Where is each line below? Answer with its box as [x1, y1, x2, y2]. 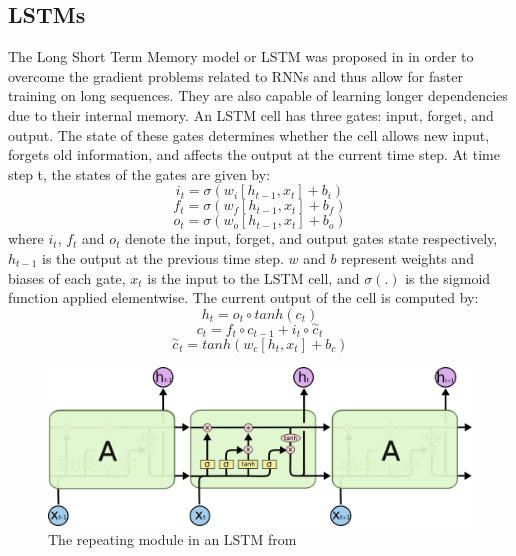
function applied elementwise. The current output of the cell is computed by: [8, 287, 479, 308]
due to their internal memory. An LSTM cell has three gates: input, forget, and [8, 104, 494, 125]
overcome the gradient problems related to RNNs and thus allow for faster [8, 65, 463, 86]
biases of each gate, [8, 267, 126, 288]
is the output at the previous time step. [42, 247, 284, 268]
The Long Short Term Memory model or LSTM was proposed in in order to [8, 46, 474, 67]
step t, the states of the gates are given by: [8, 163, 271, 184]
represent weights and [341, 247, 474, 268]
